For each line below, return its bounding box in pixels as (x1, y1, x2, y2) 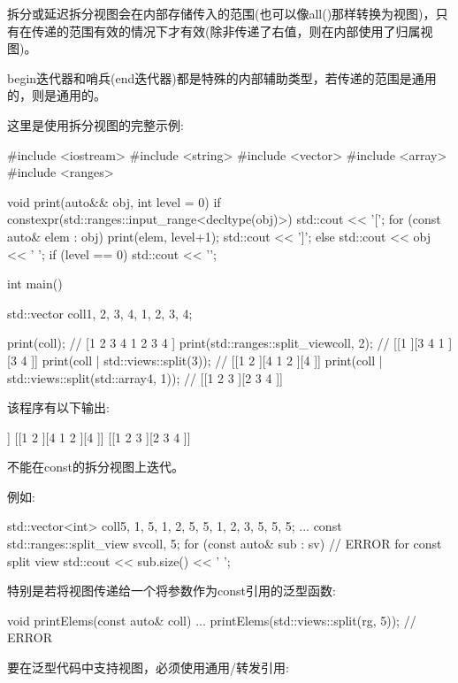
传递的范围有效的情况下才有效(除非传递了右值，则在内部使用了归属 (31, 21, 421, 40)
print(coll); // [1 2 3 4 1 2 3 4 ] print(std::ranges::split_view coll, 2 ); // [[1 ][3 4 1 (7, 334, 445, 352)
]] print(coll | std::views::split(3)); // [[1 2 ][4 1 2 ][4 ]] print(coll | (31, 350, 383, 369)
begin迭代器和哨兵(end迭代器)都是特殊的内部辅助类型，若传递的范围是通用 (7, 68, 437, 87)
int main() (7, 274, 63, 293)
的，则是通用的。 (7, 86, 106, 104)
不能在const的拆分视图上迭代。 (7, 457, 184, 476)
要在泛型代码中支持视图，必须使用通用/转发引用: (7, 658, 289, 677)
